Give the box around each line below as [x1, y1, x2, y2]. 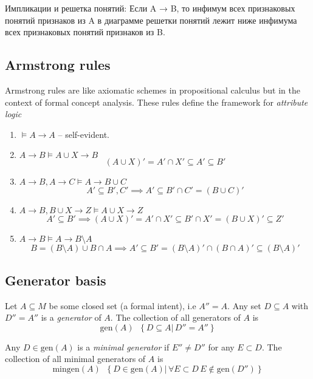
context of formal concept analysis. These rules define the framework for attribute [5, 95, 308, 108]
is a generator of [41, 311, 101, 324]
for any [208, 340, 235, 353]
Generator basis [5, 270, 106, 289]
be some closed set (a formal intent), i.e [49, 299, 196, 312]
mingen [52, 364, 80, 374]
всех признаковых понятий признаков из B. [5, 26, 165, 38]
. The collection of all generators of [110, 311, 241, 324]
